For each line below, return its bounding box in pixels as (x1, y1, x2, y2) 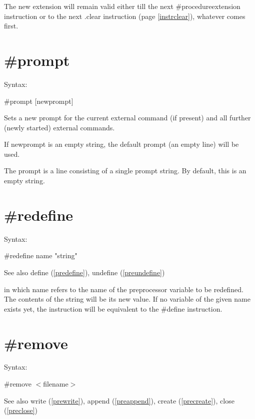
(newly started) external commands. (4, 122, 115, 132)
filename (43, 379, 68, 389)
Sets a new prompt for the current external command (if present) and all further (4, 112, 251, 123)
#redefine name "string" (4, 250, 77, 261)
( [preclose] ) (4, 405, 38, 416)
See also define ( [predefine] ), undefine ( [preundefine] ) (4, 267, 165, 277)
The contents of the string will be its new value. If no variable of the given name (4, 294, 250, 304)
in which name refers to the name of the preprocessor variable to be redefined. (4, 284, 243, 294)
